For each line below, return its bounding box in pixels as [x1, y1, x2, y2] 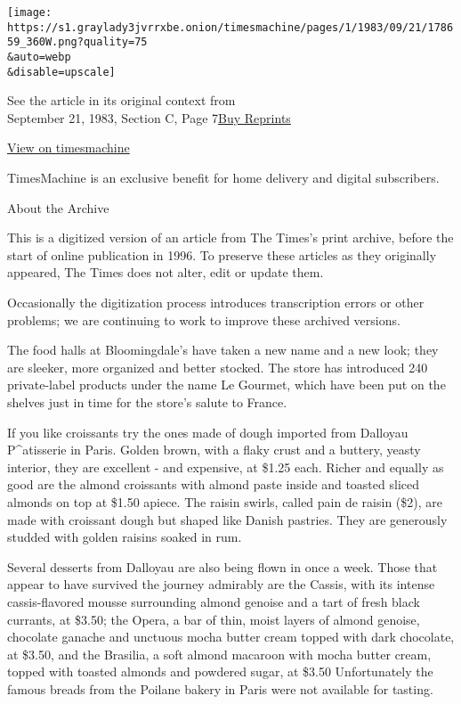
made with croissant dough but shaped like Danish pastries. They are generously [7, 510, 448, 528]
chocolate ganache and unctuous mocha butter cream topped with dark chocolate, [7, 627, 455, 646]
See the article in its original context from [7, 91, 236, 110]
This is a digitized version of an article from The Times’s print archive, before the [7, 228, 454, 247]
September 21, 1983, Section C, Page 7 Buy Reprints [7, 108, 291, 127]
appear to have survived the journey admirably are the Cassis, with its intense [7, 575, 435, 593]
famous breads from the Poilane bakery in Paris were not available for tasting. [7, 679, 433, 698]
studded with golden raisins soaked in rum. [7, 528, 242, 546]
